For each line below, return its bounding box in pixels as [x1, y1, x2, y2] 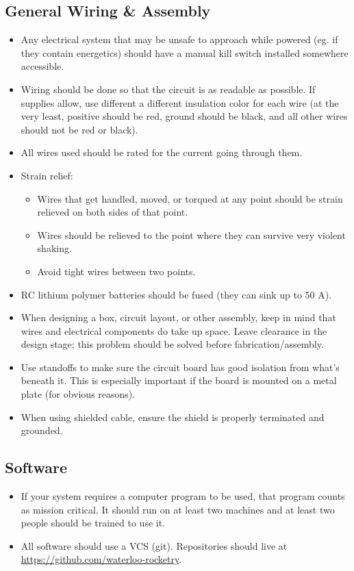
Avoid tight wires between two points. [37, 264, 196, 278]
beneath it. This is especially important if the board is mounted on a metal [21, 373, 337, 388]
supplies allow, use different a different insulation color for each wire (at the [21, 95, 339, 110]
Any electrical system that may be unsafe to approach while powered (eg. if [21, 32, 338, 47]
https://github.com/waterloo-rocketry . [21, 552, 182, 566]
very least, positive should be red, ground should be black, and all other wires [21, 109, 348, 123]
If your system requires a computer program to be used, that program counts [21, 489, 345, 503]
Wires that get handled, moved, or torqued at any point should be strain [37, 191, 343, 205]
